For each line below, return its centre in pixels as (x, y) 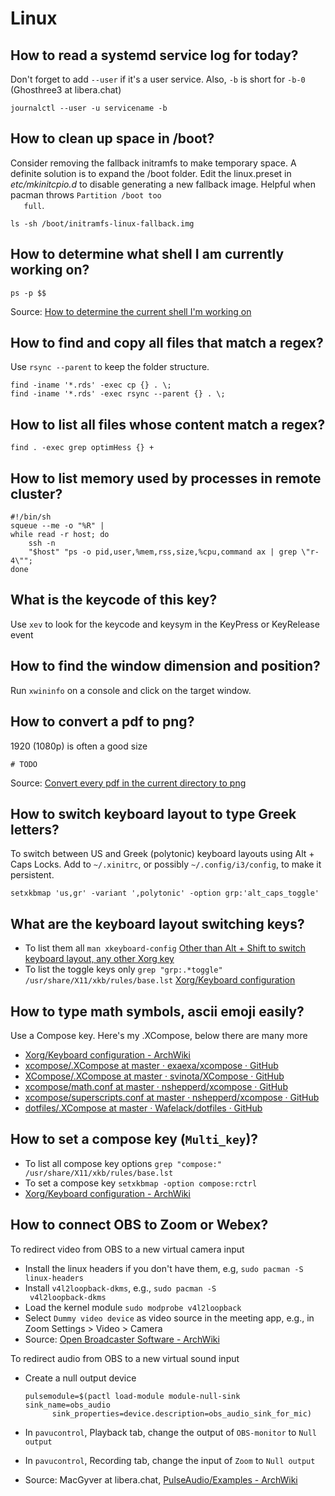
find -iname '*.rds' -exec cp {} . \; (91, 385)
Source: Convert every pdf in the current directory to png (128, 783)
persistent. (32, 875)
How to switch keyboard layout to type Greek (153, 813)
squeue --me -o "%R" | (57, 526)
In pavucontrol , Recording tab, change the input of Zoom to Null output (170, 1460)
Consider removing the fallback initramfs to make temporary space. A (153, 163)
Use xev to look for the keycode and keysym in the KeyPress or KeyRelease (165, 624)
